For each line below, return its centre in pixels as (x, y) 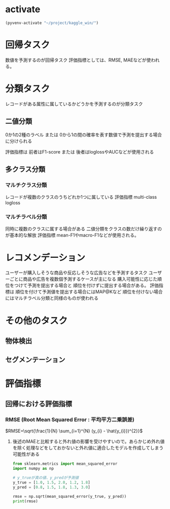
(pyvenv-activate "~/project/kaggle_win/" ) (52, 23)
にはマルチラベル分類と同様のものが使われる (52, 298)
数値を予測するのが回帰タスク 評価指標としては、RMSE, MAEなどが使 (78, 60)
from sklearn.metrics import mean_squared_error (65, 464)
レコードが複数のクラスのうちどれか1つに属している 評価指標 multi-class (81, 197)
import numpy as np (33, 469)
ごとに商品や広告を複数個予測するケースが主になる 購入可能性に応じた (83, 279)
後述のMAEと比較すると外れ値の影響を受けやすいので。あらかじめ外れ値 (89, 441)
